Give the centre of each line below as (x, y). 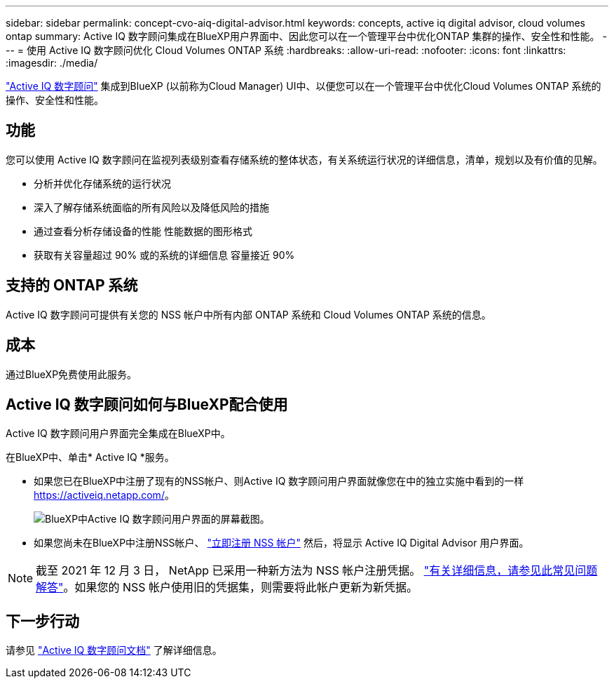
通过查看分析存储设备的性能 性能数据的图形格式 (143, 231)
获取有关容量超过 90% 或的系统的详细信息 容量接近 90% (164, 255)
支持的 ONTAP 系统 (72, 286)
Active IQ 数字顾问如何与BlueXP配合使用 (147, 404)
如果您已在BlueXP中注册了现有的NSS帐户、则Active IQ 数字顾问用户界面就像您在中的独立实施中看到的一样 (279, 481)
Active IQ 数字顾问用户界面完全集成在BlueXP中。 (118, 434)
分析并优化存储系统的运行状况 (102, 183)
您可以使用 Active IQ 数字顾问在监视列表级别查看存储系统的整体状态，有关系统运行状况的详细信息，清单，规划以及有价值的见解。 (304, 159)
